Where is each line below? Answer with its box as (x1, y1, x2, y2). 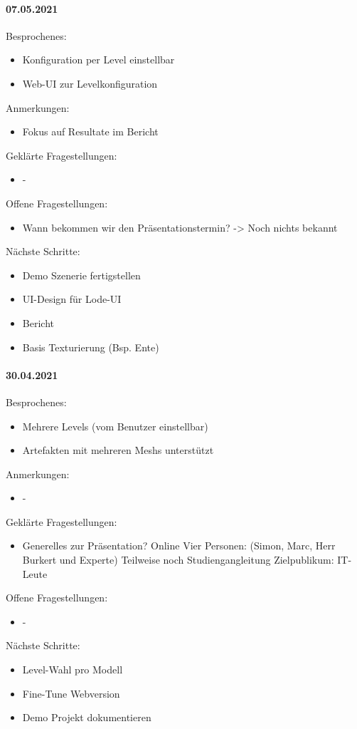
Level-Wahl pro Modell (22, 662, 123, 677)
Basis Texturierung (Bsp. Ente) (22, 339, 159, 354)
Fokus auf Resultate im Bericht (22, 124, 159, 139)
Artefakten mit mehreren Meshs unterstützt (22, 443, 214, 457)
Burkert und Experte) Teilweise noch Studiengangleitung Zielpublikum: (22, 552, 334, 567)
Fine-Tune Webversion (22, 686, 120, 700)
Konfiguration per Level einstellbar (22, 52, 175, 67)
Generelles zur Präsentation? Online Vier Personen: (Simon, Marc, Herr (22, 538, 336, 553)
